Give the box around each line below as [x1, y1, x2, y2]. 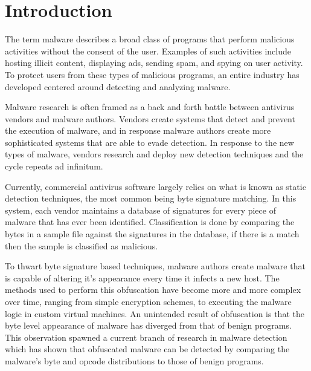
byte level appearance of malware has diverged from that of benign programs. [5, 319, 292, 332]
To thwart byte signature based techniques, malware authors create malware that [5, 260, 306, 272]
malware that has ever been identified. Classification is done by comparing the [5, 215, 295, 228]
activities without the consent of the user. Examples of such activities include [5, 44, 291, 57]
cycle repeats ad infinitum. [5, 160, 103, 172]
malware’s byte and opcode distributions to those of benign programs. [5, 354, 264, 367]
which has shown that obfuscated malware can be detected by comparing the [5, 343, 290, 355]
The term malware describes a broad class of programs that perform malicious [5, 33, 295, 45]
